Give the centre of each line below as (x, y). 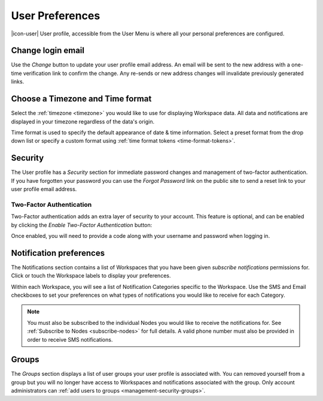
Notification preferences (58, 253)
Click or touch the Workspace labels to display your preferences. (91, 276)
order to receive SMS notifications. (70, 339)
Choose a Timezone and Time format (81, 99)
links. (18, 82)
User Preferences (56, 16)
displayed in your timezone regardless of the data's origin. (83, 121)
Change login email (48, 51)
